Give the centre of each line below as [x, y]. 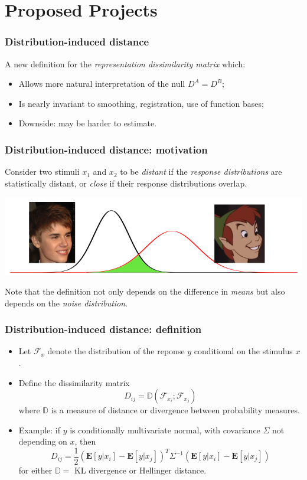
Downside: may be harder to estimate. [88, 123]
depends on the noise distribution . [66, 303]
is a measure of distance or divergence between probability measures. [175, 410]
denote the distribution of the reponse [116, 351]
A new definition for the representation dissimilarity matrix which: [125, 63]
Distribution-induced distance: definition [103, 329]
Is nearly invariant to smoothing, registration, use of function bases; [141, 103]
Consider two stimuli [42, 172]
